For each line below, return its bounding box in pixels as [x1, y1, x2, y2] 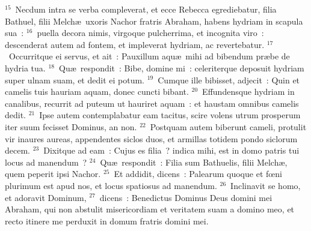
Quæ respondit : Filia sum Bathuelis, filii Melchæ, [100, 155, 288, 168]
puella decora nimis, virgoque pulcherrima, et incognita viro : [37, 26, 264, 39]
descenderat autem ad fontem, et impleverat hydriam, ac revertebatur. [5, 38, 265, 50]
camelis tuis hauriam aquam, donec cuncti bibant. [5, 85, 189, 98]
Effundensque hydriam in [202, 85, 295, 98]
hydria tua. [5, 61, 46, 74]
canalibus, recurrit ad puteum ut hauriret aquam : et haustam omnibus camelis [5, 97, 299, 109]
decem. [5, 144, 30, 157]
